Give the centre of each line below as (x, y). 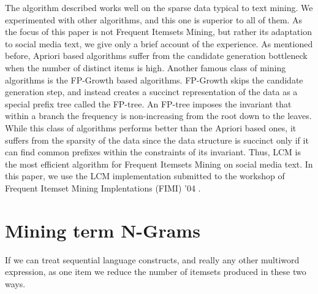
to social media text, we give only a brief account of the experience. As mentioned (159, 43)
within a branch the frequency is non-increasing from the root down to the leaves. (158, 116)
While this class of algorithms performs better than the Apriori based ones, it (151, 127)
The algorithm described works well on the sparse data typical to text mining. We (159, 7)
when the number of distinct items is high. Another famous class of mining (146, 67)
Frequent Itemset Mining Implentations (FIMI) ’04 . (103, 188)
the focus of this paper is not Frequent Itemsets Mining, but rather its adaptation (158, 32)
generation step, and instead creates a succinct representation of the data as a (151, 92)
